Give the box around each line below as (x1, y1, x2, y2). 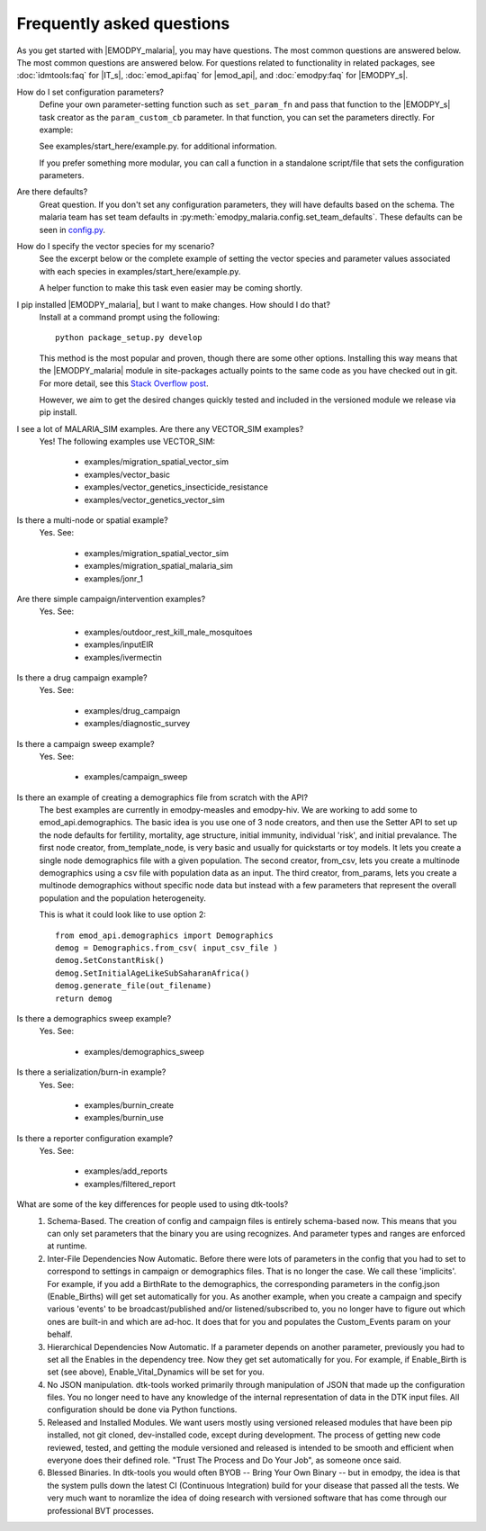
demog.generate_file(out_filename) (55, 981, 212, 991)
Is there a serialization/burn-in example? (16, 1067, 166, 1077)
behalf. (47, 1328, 73, 1340)
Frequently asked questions (16, 14, 230, 33)
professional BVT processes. (47, 1505, 155, 1516)
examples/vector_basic (84, 469, 171, 480)
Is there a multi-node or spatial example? (16, 515, 168, 526)
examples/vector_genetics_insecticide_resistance (84, 482, 269, 492)
